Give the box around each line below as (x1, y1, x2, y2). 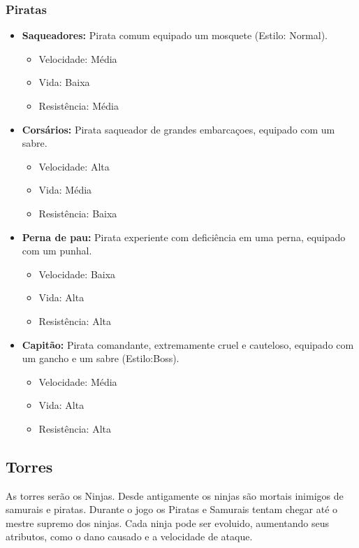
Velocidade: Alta (38, 159, 110, 173)
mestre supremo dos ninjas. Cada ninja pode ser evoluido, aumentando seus (6, 515, 330, 530)
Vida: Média (38, 182, 92, 197)
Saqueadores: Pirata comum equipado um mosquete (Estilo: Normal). (22, 28, 328, 43)
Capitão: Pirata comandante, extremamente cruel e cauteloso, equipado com (22, 337, 354, 352)
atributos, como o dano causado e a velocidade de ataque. (6, 529, 253, 544)
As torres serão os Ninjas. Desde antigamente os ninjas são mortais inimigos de (6, 488, 344, 503)
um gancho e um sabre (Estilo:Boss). (22, 351, 179, 366)
